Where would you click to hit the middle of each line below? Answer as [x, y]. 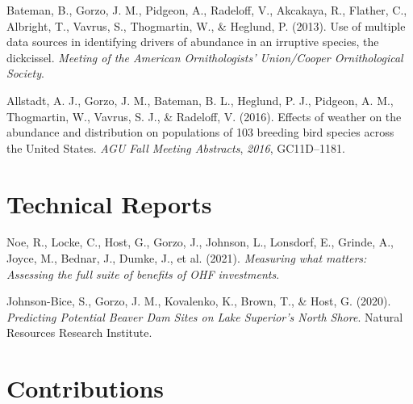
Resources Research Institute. [79, 332]
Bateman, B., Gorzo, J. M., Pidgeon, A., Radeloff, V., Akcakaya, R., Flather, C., [207, 10]
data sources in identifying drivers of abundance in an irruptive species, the [193, 42]
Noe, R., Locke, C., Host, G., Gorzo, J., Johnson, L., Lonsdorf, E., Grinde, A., [200, 242]
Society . [25, 73]
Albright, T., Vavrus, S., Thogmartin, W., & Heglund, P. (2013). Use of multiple [206, 25]
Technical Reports [109, 203]
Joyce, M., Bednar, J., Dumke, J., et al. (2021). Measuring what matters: [187, 258]
